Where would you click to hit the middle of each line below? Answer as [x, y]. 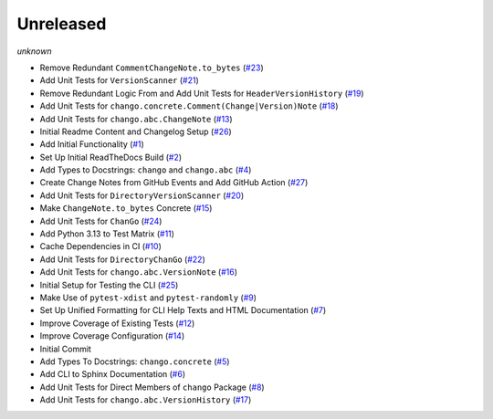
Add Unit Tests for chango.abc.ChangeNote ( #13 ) [136, 119]
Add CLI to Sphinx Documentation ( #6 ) [113, 374]
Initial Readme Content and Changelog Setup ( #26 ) [136, 131]
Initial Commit [65, 349]
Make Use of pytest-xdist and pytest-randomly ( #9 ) [148, 298]
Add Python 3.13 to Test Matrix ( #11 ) [107, 234]
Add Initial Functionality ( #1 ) [92, 144]
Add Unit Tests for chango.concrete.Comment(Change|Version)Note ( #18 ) [189, 106]
